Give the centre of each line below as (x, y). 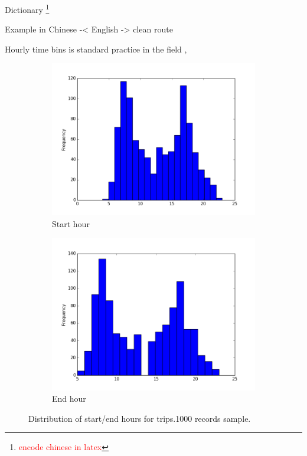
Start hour (71, 224)
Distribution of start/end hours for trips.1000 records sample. (140, 418)
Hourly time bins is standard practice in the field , (96, 49)
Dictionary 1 (27, 9)
